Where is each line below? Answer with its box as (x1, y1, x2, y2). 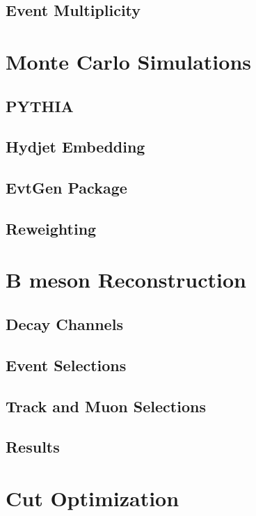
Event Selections (6, 354, 127, 375)
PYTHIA (6, 95, 74, 116)
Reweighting (6, 217, 97, 239)
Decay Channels (6, 313, 123, 335)
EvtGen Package (6, 177, 127, 198)
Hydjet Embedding (6, 136, 145, 157)
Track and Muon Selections (6, 395, 206, 416)
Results (6, 436, 60, 458)
